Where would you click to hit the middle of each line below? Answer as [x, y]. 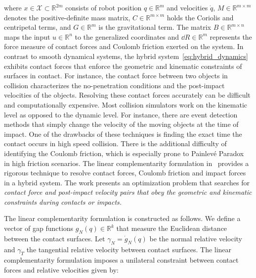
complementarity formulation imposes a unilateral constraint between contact [121, 260]
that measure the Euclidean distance [172, 228]
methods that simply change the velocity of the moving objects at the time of [121, 124]
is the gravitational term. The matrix [155, 27]
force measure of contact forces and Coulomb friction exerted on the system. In [124, 46]
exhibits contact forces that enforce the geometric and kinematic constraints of [123, 66]
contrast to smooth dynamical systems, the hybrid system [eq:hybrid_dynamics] [126, 56]
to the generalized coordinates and [127, 36]
